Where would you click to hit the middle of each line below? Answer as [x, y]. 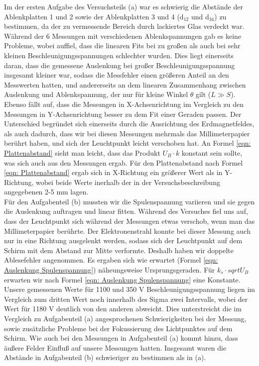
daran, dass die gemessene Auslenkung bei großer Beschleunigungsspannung [120, 65]
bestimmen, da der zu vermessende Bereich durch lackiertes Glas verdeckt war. [124, 26]
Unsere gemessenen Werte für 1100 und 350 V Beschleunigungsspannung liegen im [129, 289]
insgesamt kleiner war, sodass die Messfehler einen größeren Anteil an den [117, 75]
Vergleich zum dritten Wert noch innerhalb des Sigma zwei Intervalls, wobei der [126, 299]
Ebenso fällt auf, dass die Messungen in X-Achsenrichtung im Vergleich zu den [124, 104]
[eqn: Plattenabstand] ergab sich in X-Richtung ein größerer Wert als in [113, 172]
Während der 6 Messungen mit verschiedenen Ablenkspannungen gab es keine [123, 36]
